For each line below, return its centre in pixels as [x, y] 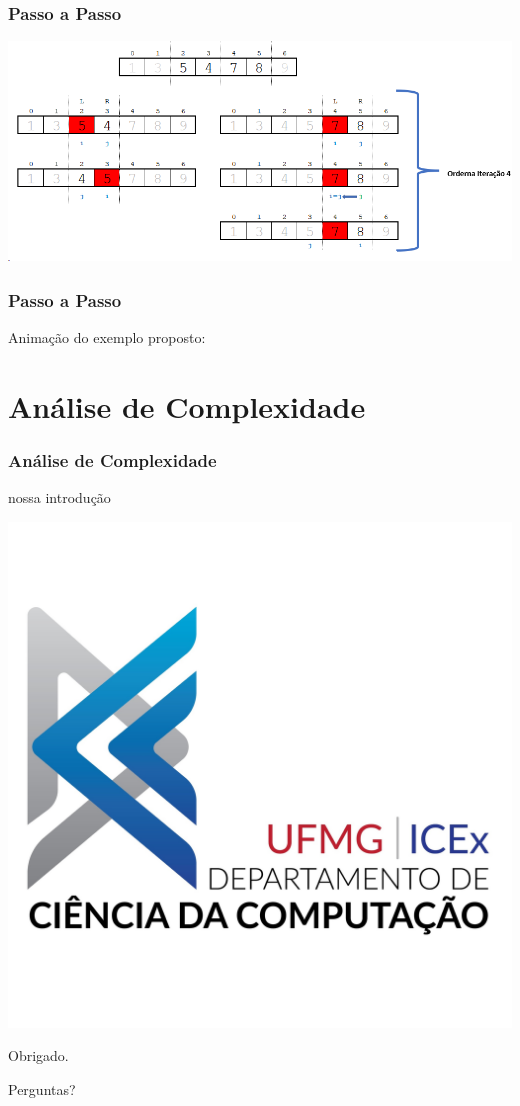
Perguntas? [42, 1088]
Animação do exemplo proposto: [107, 336]
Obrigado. [38, 1055]
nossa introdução [59, 496]
